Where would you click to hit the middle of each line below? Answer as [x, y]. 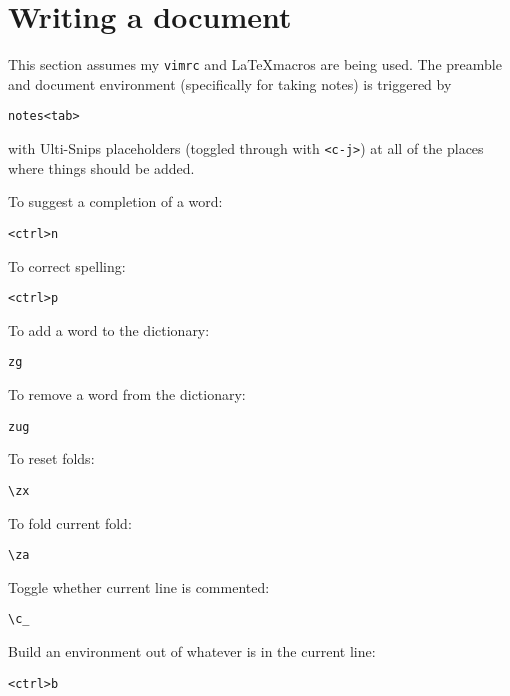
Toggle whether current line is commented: [139, 586]
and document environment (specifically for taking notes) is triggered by [230, 83]
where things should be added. [101, 167]
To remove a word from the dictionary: [127, 394]
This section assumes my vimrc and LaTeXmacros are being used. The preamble [255, 64]
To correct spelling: [67, 265]
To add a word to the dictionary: [109, 329]
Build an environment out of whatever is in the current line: [192, 651]
